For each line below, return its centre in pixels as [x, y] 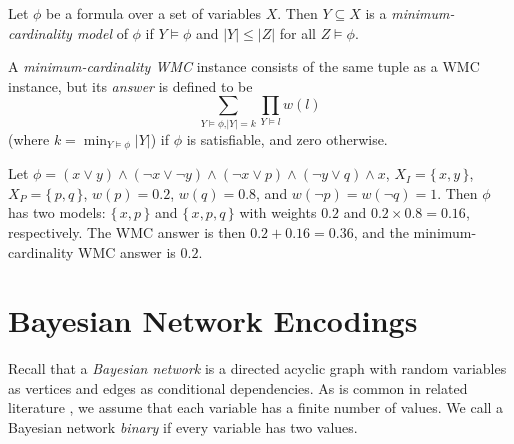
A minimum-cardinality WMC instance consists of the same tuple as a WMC [244, 66]
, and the [381, 231]
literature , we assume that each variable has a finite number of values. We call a [256, 407]
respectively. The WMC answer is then [127, 231]
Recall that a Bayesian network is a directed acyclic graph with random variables [257, 368]
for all [297, 32]
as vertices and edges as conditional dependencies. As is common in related [238, 387]
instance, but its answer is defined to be [130, 85]
